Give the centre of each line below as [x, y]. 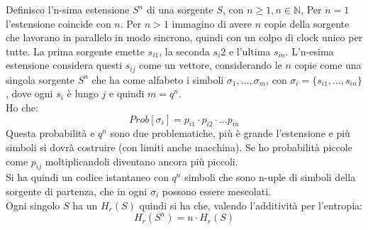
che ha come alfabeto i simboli [158, 79]
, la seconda [184, 51]
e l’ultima [250, 51]
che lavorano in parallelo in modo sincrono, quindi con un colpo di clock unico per [184, 37]
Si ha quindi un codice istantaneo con [87, 177]
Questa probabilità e [50, 133]
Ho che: [22, 108]
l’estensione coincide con [58, 23]
